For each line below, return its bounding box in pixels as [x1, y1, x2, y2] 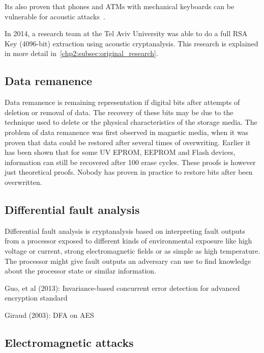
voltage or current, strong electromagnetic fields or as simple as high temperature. [5, 245, 260, 256]
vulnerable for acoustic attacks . [5, 11, 105, 21]
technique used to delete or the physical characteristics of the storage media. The [5, 117, 257, 127]
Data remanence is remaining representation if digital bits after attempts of [5, 97, 240, 107]
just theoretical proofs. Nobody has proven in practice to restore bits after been [5, 167, 253, 177]
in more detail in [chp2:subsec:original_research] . [5, 48, 158, 59]
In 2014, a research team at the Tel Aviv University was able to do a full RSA [5, 28, 248, 39]
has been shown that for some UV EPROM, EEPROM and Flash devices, [5, 147, 236, 157]
